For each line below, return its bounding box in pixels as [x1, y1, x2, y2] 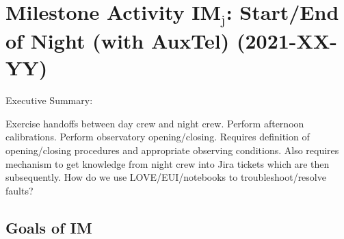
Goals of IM [5, 216, 92, 238]
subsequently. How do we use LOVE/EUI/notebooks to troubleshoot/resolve [5, 170, 326, 184]
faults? [5, 183, 34, 197]
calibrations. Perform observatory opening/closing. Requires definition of [5, 129, 310, 144]
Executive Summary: [5, 93, 93, 108]
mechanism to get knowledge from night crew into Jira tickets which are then [5, 156, 330, 171]
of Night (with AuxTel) [5, 27, 230, 55]
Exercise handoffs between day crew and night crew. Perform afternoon [5, 116, 304, 130]
